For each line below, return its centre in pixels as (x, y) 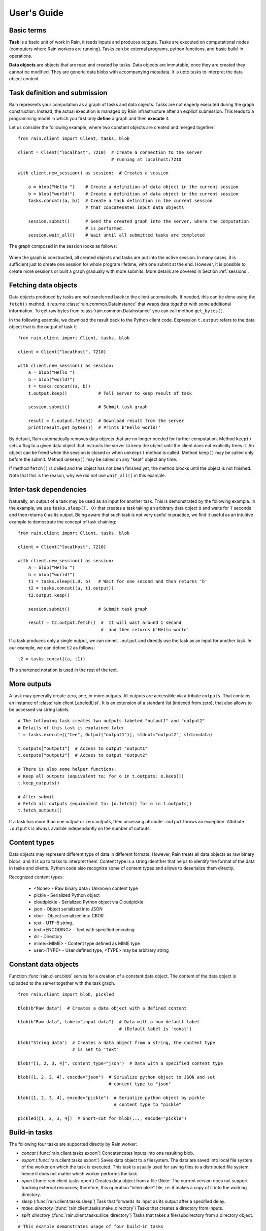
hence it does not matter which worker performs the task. (80, 1174)
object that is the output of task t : (44, 326)
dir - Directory (48, 937)
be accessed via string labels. (39, 710)
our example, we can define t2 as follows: (52, 648)
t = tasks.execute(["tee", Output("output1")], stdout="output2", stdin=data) (115, 735)
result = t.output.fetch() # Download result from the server (106, 421)
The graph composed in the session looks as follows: (63, 246)
